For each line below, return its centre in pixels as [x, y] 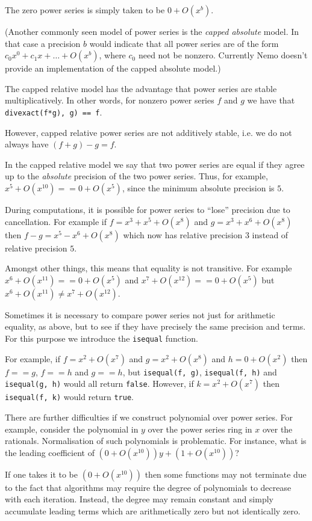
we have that [271, 100]
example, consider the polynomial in [72, 429]
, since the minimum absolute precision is [198, 188]
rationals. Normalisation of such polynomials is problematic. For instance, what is [156, 441]
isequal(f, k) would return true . [69, 397]
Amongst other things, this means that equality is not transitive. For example [148, 268]
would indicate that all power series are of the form [184, 43]
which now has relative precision [183, 234]
